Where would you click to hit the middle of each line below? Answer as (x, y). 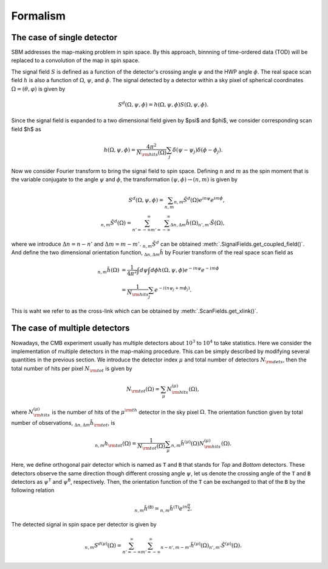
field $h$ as (26, 129)
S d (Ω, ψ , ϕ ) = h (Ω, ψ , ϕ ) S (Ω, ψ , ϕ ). (163, 104)
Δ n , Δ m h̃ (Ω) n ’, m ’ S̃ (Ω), (197, 223)
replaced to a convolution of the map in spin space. (75, 60)
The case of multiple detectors (70, 328)
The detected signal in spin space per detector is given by (84, 525)
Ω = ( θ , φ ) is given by (38, 89)
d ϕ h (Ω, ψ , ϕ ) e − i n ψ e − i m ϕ (185, 270)
